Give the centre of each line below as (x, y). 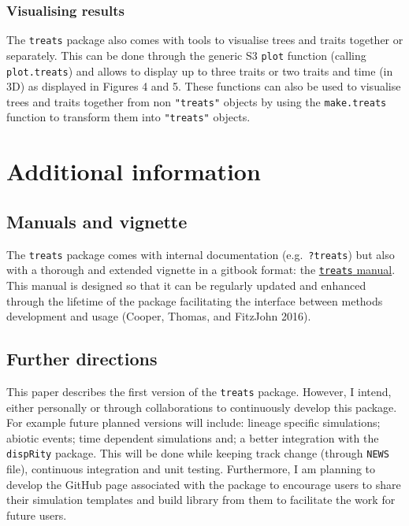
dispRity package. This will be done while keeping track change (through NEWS (198, 453)
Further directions (82, 359)
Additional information (134, 171)
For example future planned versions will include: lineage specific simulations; (193, 422)
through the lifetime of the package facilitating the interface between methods (195, 300)
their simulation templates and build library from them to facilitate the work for (201, 500)
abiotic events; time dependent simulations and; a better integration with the (193, 437)
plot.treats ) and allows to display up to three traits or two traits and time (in (200, 70)
